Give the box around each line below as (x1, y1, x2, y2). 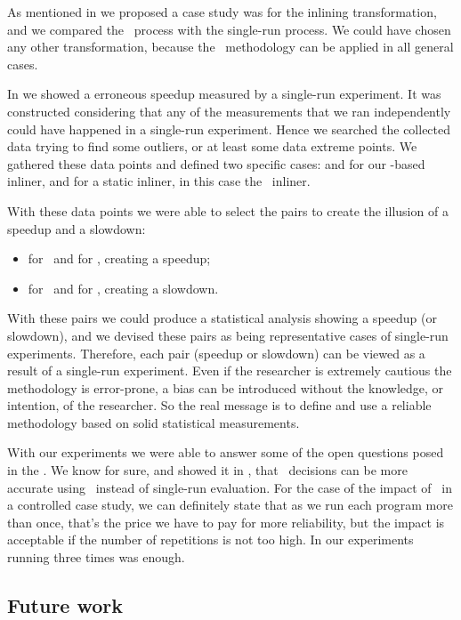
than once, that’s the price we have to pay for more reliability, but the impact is (7, 512, 445, 531)
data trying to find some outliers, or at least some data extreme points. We (7, 137, 417, 156)
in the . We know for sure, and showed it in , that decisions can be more (7, 461, 408, 479)
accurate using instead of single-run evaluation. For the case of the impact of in (7, 478, 452, 496)
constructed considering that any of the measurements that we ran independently (7, 101, 451, 120)
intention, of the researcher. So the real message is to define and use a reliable (7, 396, 432, 415)
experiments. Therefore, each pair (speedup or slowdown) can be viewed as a (7, 343, 425, 362)
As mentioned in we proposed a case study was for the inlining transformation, (7, 3, 437, 20)
